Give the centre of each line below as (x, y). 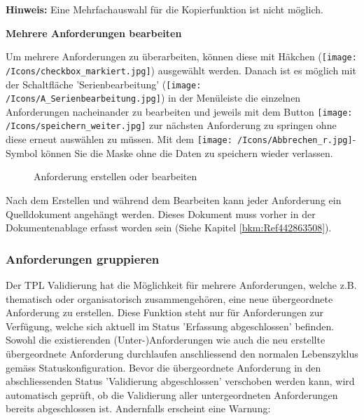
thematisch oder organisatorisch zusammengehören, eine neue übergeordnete (169, 298)
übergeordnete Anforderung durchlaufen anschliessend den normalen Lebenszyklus (182, 353)
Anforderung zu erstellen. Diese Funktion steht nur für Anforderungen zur (165, 312)
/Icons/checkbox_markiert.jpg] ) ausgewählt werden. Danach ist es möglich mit (181, 70)
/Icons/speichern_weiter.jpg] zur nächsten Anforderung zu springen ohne (171, 125)
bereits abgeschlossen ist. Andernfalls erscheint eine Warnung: (138, 408)
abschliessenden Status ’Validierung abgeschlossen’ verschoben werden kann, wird (180, 381)
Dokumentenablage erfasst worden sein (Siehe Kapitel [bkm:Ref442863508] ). (169, 228)
